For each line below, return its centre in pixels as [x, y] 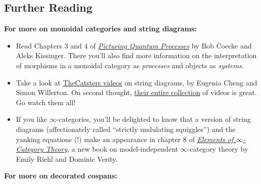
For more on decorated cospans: [61, 176]
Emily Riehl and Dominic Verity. [67, 158]
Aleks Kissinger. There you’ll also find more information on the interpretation [136, 55]
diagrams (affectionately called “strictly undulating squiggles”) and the [126, 129]
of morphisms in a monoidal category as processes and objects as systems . [130, 65]
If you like [32, 119]
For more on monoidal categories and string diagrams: [100, 29]
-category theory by [218, 149]
